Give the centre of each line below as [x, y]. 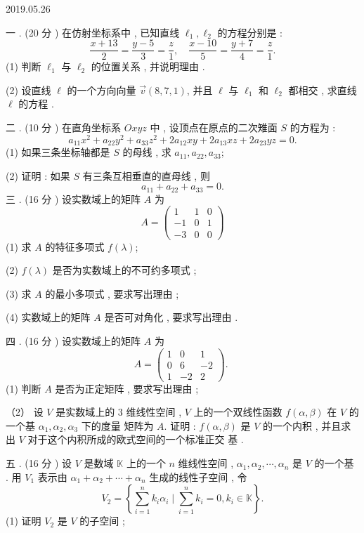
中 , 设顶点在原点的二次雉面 [214, 127]
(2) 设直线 [28, 90]
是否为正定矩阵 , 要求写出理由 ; [127, 388]
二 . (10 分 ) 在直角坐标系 [64, 127]
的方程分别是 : [250, 32]
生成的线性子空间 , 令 [198, 476]
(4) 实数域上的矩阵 [48, 317]
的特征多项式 [75, 246]
